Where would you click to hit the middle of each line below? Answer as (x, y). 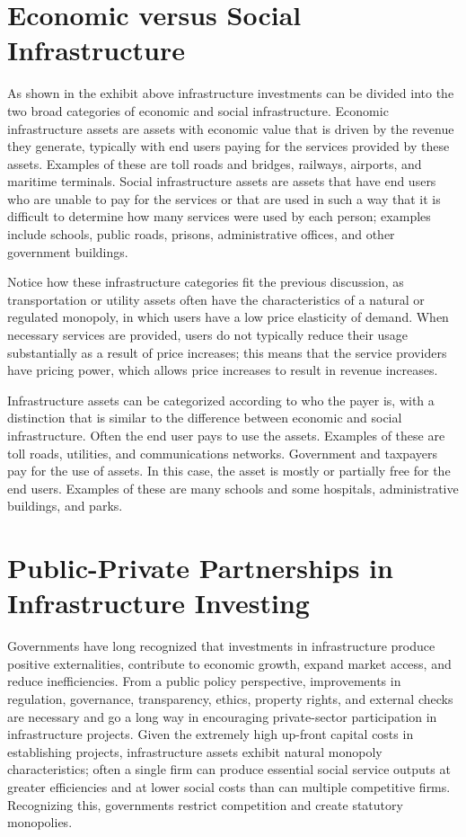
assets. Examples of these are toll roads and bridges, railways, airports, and (215, 163)
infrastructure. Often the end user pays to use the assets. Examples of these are (226, 435)
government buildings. (68, 251)
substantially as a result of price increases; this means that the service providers (227, 352)
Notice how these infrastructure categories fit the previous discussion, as (206, 282)
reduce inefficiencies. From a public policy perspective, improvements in (204, 681)
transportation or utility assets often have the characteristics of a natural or (216, 299)
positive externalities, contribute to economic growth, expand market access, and (229, 663)
